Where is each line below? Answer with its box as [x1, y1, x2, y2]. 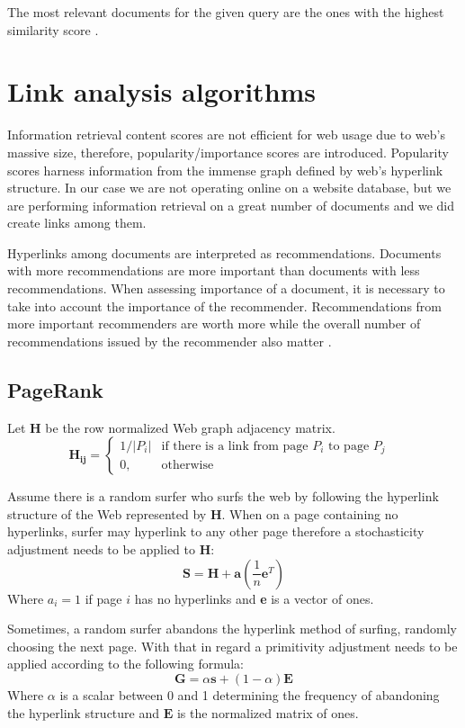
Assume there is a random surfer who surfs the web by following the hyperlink [7, 487, 439, 506]
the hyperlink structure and [7, 703, 160, 722]
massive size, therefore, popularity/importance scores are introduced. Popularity [7, 142, 449, 161]
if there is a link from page [161, 440, 309, 453]
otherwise [161, 459, 214, 472]
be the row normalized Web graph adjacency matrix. [45, 418, 335, 436]
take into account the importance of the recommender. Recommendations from [7, 296, 442, 315]
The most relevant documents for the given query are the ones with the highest [7, 3, 444, 21]
